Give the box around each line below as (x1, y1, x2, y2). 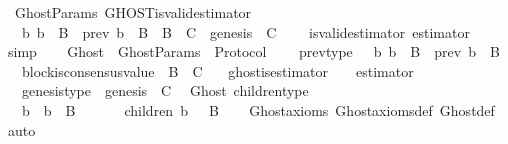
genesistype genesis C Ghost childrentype (21, 80, 309, 101)
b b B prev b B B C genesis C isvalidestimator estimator (21, 21, 470, 42)
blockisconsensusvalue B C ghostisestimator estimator (21, 60, 414, 81)
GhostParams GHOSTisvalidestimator (14, 2, 252, 22)
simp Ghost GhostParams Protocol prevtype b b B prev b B (7, 41, 500, 62)
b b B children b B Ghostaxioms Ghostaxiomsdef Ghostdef (21, 99, 495, 120)
